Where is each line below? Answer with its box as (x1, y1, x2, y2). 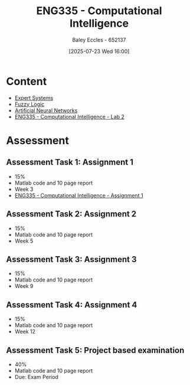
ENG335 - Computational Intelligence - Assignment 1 (14, 192, 143, 199)
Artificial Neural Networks (14, 106, 78, 114)
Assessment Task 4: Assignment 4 (6, 300, 137, 310)
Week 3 (14, 185, 34, 193)
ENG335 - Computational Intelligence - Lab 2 (14, 113, 125, 120)
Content (6, 75, 47, 88)
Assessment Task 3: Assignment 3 (6, 254, 137, 264)
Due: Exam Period (14, 373, 59, 380)
